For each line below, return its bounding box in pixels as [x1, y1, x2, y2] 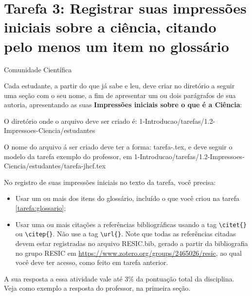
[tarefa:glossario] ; [15, 203, 66, 213]
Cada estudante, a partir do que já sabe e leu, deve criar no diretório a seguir [4, 81, 235, 91]
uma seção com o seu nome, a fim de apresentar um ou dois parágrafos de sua [4, 90, 236, 100]
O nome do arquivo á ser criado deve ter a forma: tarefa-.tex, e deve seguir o [4, 142, 233, 152]
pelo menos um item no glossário [4, 36, 229, 56]
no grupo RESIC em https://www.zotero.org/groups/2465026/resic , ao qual [15, 247, 242, 258]
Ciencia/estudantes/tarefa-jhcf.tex [4, 161, 106, 171]
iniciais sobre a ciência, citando [4, 17, 216, 37]
